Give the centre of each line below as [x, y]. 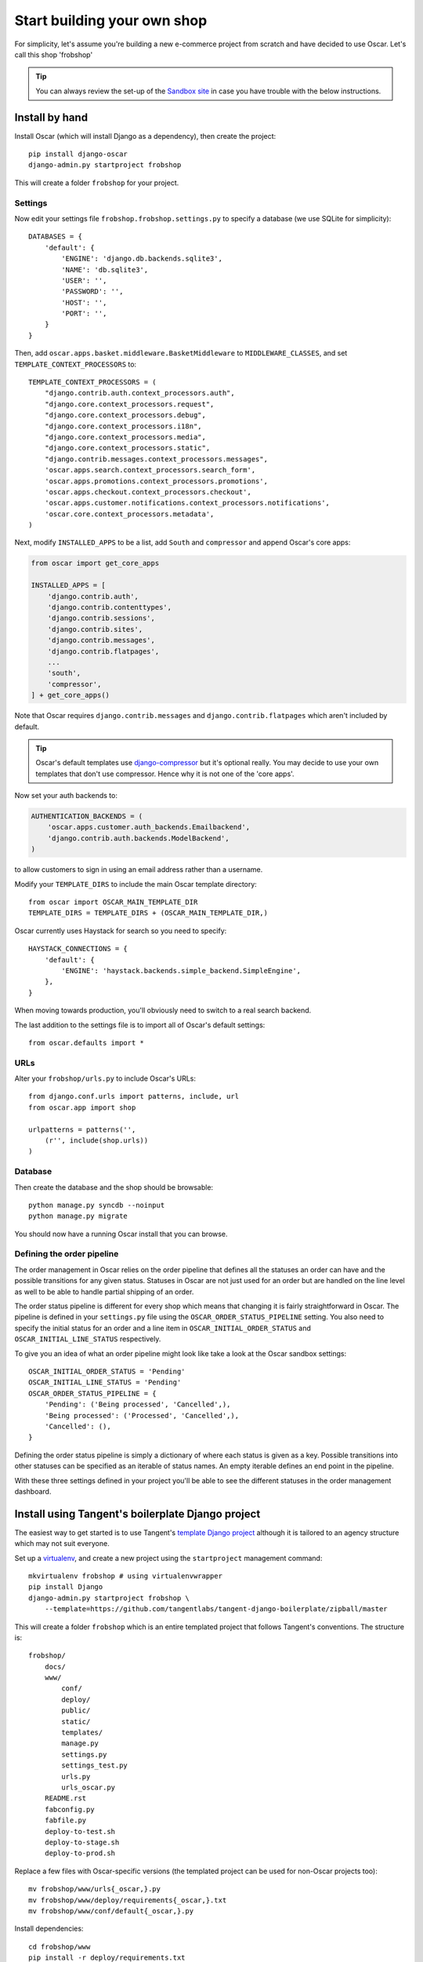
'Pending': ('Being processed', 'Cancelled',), [137, 1404]
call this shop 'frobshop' [54, 54]
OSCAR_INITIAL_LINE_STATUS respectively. [88, 1339]
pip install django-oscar [78, 154]
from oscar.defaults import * [87, 1043]
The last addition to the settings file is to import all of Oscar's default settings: [140, 1025]
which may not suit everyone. [62, 1544]
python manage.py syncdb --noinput [97, 1205]
